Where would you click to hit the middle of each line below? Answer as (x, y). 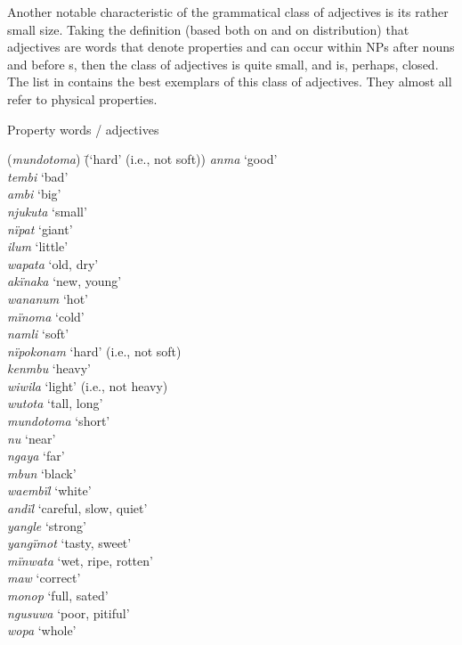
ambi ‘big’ (34, 194)
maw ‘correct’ (44, 578)
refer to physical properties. (82, 98)
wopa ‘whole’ (42, 630)
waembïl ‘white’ (49, 490)
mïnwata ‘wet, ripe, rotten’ (80, 560)
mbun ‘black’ (42, 473)
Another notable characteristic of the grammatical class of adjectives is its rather (228, 12)
